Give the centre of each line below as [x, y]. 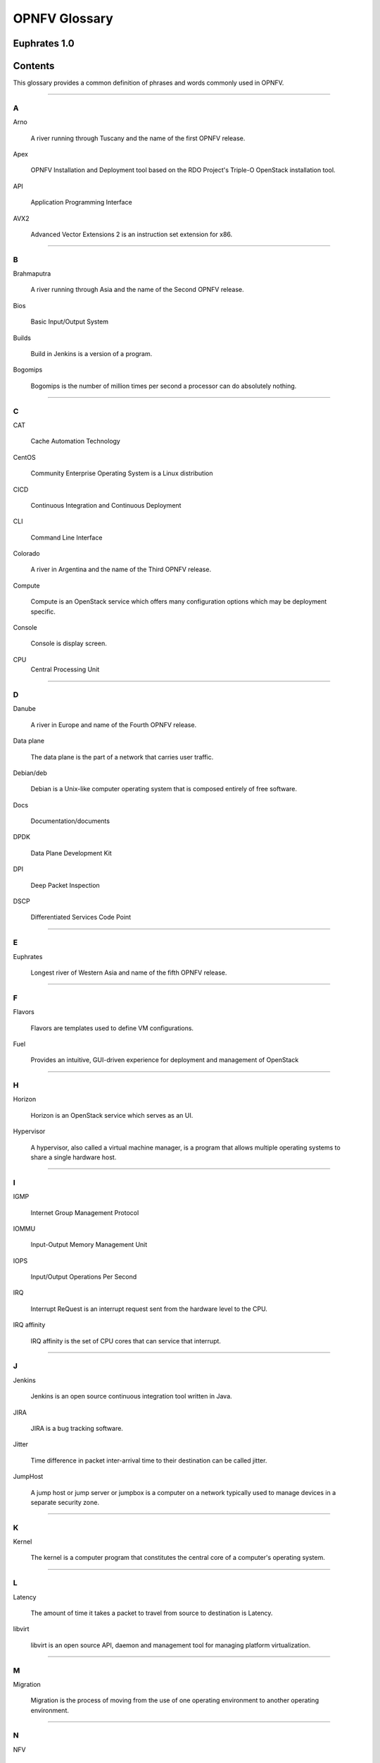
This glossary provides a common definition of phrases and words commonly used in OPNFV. [148, 83]
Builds [22, 338]
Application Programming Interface [82, 202]
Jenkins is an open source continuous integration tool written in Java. [131, 1396]
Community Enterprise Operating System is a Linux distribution [122, 473]
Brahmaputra [32, 274]
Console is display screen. [69, 643]
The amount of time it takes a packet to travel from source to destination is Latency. [152, 1613]
